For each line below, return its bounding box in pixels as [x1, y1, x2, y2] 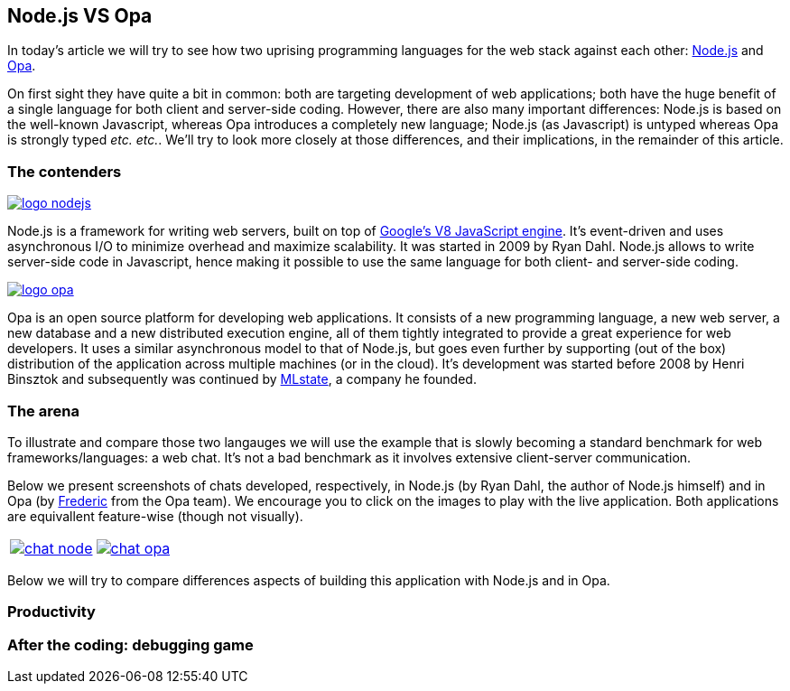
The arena [7, 401, 79, 420]
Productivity [7, 602, 96, 621]
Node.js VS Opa [7, 5, 153, 27]
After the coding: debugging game [7, 635, 254, 654]
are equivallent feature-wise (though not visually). [7, 508, 303, 524]
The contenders [7, 162, 122, 181]
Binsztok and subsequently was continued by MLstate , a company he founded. [7, 371, 477, 388]
